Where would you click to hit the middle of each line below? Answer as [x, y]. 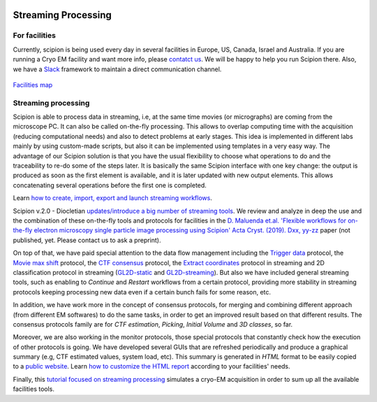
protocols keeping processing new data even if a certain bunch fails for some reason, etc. [142, 292]
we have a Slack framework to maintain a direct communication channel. [117, 69]
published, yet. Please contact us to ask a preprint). [87, 240]
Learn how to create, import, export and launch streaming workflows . [112, 198]
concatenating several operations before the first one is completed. [110, 185]
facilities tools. [34, 389]
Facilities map [33, 84]
